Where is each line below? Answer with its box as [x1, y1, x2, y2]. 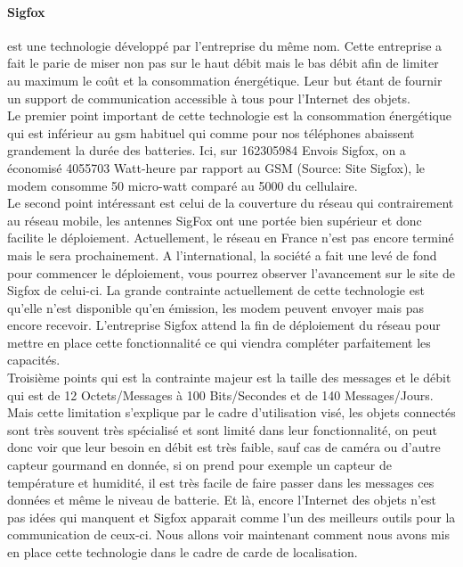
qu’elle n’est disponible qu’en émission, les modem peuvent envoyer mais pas [7, 298, 424, 316]
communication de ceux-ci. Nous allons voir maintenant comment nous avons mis [7, 525, 450, 544]
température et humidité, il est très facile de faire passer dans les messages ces [7, 472, 435, 491]
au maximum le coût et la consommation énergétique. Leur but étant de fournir [7, 70, 443, 89]
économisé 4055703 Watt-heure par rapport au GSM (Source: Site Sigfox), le [7, 158, 426, 177]
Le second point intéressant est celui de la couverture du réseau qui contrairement [7, 193, 454, 212]
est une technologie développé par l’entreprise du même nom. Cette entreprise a [7, 36, 443, 54]
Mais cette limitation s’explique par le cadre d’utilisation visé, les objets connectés [7, 403, 456, 422]
